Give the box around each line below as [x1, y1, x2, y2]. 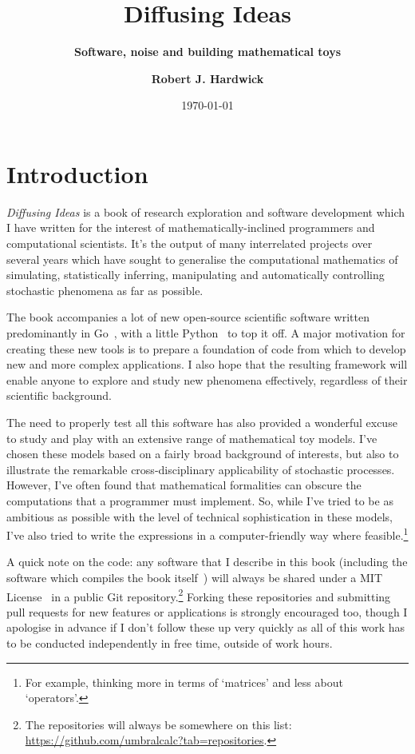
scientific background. [6, 387, 112, 404]
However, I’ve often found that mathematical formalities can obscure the [6, 477, 362, 493]
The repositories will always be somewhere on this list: [25, 716, 292, 732]
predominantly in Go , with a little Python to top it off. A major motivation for [6, 325, 405, 341]
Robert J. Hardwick [151, 70, 264, 86]
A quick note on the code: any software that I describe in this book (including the [6, 553, 408, 570]
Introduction [6, 157, 148, 189]
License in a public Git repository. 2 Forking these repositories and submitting [6, 585, 391, 604]
